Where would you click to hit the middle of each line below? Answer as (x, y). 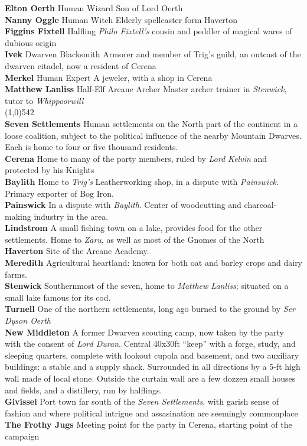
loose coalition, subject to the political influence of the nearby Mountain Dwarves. (153, 135)
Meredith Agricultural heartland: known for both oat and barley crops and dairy (154, 263)
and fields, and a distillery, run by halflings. (84, 390)
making (18, 216)
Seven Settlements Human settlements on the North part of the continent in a (151, 123)
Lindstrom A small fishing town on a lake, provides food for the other (134, 228)
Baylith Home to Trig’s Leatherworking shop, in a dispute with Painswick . (142, 181)
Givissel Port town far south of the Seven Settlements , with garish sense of (142, 401)
